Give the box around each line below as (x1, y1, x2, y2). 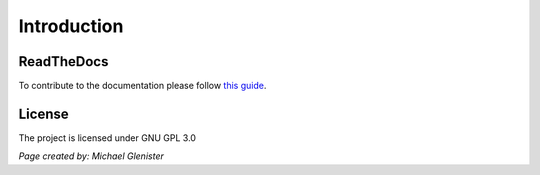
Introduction (18, 15, 124, 37)
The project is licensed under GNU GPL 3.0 (18, 131, 197, 144)
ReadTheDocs (18, 53, 109, 70)
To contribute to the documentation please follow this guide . (18, 80, 267, 92)
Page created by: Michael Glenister (18, 150, 164, 162)
